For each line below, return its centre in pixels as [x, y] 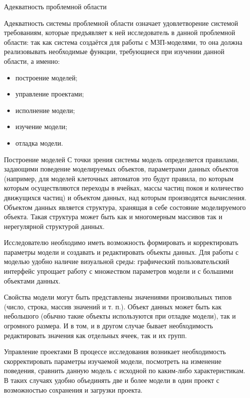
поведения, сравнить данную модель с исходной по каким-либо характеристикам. [125, 370]
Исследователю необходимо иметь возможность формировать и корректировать [121, 242]
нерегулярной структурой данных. [54, 226]
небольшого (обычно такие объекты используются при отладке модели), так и [120, 316]
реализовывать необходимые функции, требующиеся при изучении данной [114, 51]
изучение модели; [41, 126]
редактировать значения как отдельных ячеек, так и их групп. [96, 335]
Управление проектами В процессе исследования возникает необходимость [115, 351]
